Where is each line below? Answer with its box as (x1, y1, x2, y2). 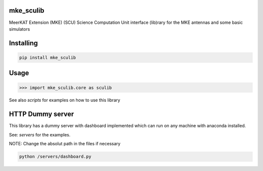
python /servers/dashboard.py (19, 154, 92, 159)
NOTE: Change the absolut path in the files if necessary (9, 141, 121, 147)
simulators (9, 26, 30, 32)
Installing (9, 39, 38, 47)
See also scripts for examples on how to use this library (9, 97, 120, 103)
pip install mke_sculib (19, 55, 76, 60)
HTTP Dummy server (9, 110, 74, 118)
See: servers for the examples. (9, 132, 71, 137)
